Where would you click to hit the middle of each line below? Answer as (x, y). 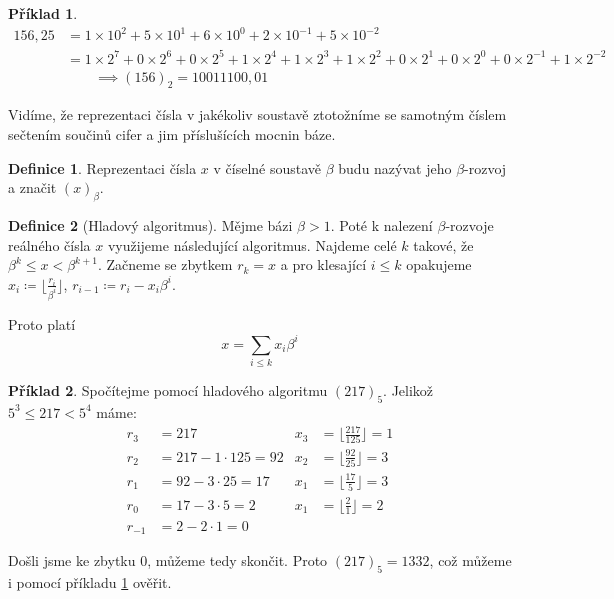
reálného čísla (49, 244)
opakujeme (439, 264)
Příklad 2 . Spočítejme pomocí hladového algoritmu (168, 390)
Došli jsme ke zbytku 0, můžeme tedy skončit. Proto (168, 559)
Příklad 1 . (43, 13)
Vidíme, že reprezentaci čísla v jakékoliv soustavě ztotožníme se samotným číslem (257, 114)
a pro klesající (323, 264)
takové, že (443, 244)
